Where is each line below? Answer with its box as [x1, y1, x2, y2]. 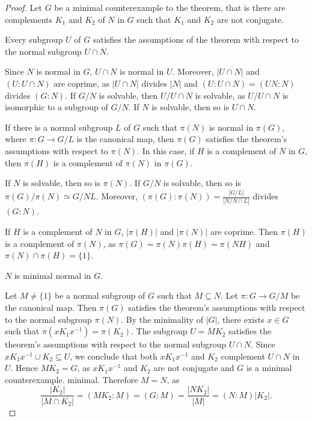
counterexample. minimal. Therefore [5, 373, 138, 385]
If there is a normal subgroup [5, 120, 113, 133]
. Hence [10, 361, 38, 374]
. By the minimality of [121, 313, 203, 325]
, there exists [217, 313, 265, 325]
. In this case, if [137, 144, 195, 157]
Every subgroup [5, 33, 63, 46]
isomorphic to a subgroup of [5, 101, 108, 113]
